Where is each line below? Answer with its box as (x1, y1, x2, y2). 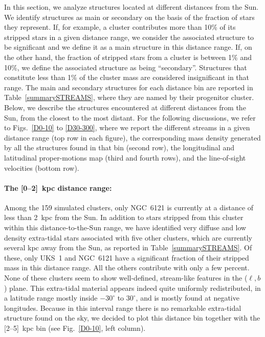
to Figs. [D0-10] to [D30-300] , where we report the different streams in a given (4, 122, 250, 133)
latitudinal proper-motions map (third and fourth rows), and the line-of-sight (4, 152, 246, 163)
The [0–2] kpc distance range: (4, 182, 112, 193)
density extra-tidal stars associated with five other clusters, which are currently (4, 232, 252, 243)
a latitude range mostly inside (4, 292, 98, 303)
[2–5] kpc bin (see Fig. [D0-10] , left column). (4, 323, 146, 333)
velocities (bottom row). (4, 162, 79, 173)
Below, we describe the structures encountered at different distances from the (4, 102, 246, 112)
